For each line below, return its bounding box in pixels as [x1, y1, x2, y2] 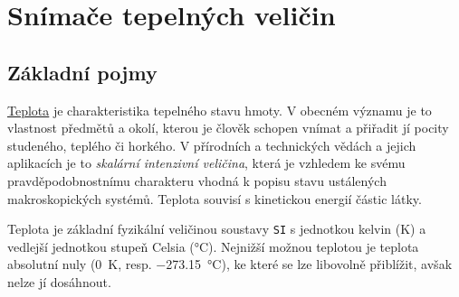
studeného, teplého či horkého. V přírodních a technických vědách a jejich [7, 135, 416, 154]
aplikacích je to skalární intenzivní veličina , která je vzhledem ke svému [7, 153, 406, 172]
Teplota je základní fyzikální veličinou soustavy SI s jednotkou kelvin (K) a [7, 219, 426, 238]
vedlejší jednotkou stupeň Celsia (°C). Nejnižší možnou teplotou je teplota [7, 237, 419, 255]
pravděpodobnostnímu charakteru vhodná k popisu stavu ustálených [7, 171, 387, 190]
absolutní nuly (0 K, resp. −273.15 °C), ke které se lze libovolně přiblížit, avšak [7, 255, 453, 274]
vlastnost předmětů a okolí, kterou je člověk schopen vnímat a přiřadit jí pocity [7, 118, 449, 137]
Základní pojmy [7, 58, 158, 86]
